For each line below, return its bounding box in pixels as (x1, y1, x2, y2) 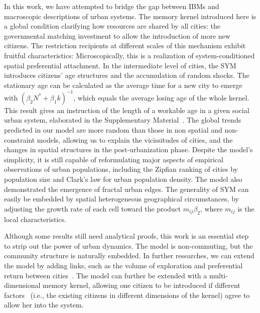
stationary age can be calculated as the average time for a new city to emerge (4, 79, 242, 90)
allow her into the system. (4, 299, 84, 310)
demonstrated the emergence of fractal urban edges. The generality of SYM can (4, 183, 249, 194)
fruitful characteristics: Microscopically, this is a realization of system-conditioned (4, 50, 255, 60)
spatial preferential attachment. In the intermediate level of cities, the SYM (4, 60, 236, 70)
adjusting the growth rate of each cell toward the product (4, 203, 181, 214)
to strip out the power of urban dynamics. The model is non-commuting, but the (4, 240, 253, 251)
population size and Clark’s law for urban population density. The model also (4, 174, 242, 184)
